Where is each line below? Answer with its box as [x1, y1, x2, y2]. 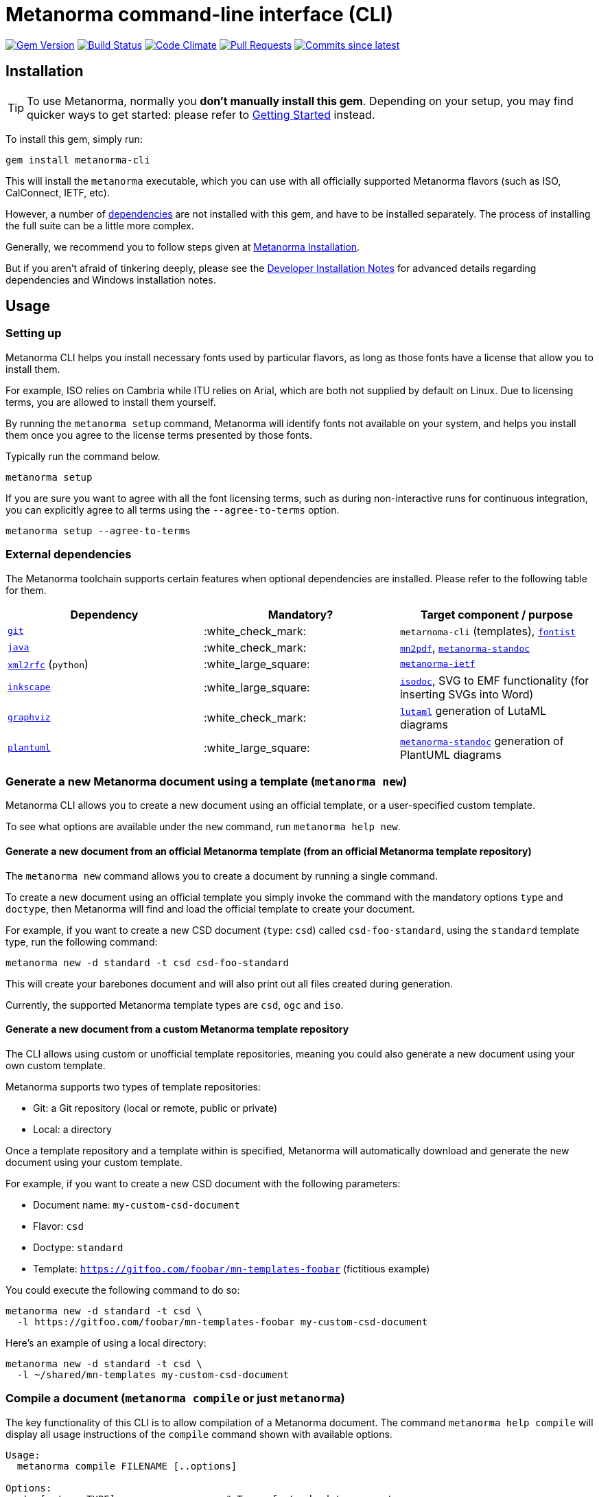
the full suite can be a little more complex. [5, 219, 194, 231]
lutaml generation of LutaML [399, 703, 547, 718]
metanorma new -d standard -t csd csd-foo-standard [5, 957, 290, 968]
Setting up [5, 326, 62, 341]
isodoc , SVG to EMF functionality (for [399, 673, 589, 687]
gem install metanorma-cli [5, 154, 150, 165]
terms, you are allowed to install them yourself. [5, 396, 216, 408]
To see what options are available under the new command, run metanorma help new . [5, 821, 401, 833]
